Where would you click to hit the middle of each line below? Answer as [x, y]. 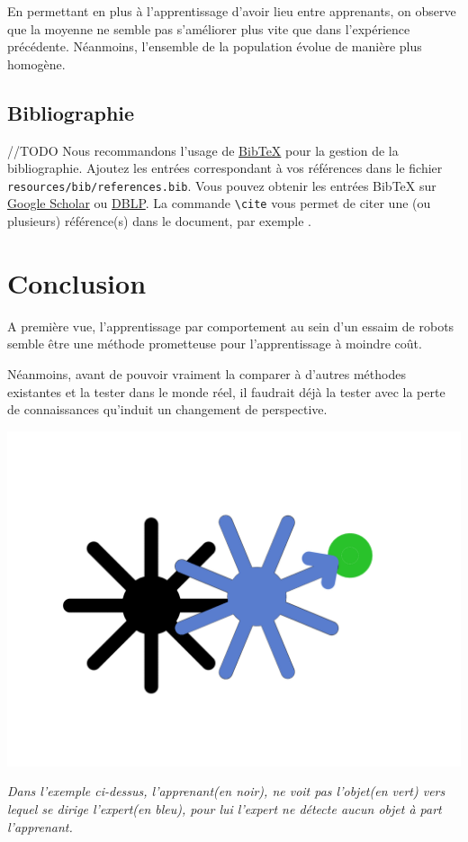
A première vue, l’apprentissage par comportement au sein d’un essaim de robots [231, 326]
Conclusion [77, 282]
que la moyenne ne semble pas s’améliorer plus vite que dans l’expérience [209, 28]
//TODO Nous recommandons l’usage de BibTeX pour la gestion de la [203, 150]
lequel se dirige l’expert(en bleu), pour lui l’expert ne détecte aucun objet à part [225, 809]
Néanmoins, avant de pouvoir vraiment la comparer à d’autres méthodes [207, 373]
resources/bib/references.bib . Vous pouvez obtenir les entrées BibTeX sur [222, 185]
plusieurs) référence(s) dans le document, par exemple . [160, 221]
